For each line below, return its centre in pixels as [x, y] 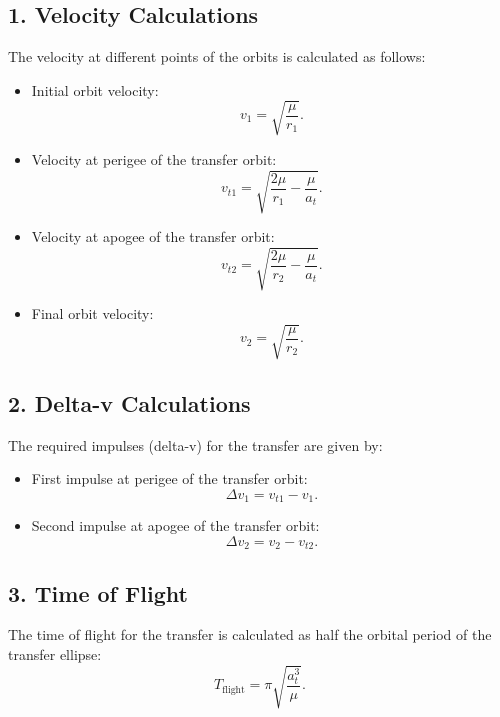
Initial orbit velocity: [95, 89]
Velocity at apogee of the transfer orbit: [153, 236]
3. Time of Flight [98, 592]
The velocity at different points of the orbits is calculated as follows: [217, 56]
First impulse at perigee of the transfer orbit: [169, 478]
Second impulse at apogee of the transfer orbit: [175, 525]
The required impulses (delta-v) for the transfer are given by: [195, 444]
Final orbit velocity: [92, 313]
